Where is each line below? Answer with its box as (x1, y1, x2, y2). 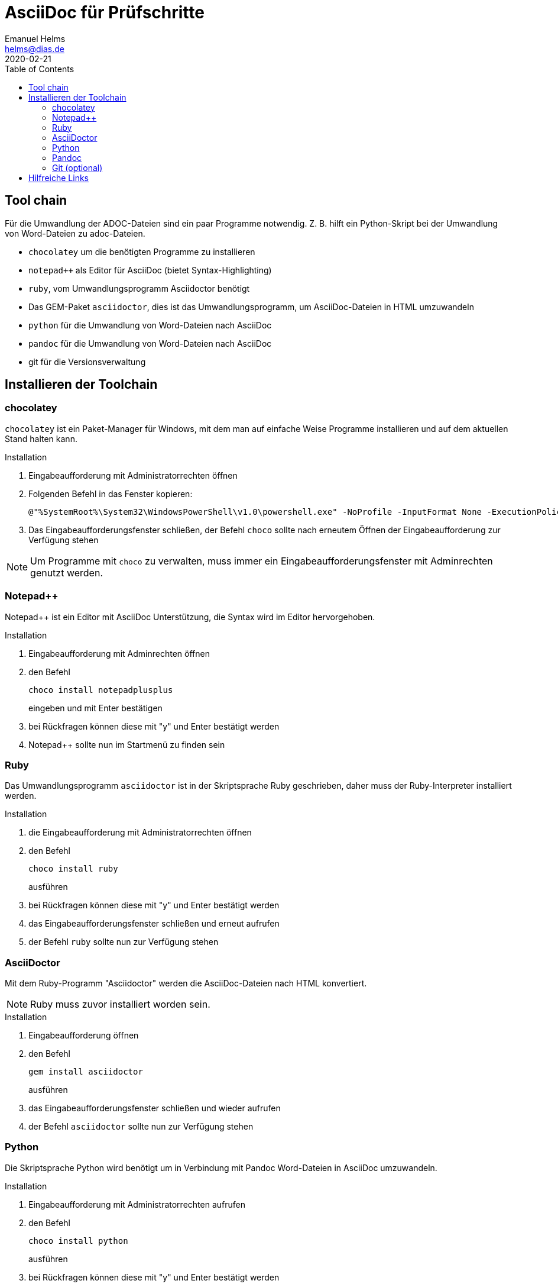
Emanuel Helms (5, 33, 66, 44)
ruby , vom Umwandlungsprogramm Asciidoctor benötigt (28, 283, 250, 293)
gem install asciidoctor (28, 1067, 143, 1077)
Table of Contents (5, 63, 74, 74)
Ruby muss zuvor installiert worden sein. (30, 998, 210, 1011)
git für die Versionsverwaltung (28, 356, 146, 367)
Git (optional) (52, 162, 103, 173)
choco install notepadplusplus (28, 685, 173, 695)
